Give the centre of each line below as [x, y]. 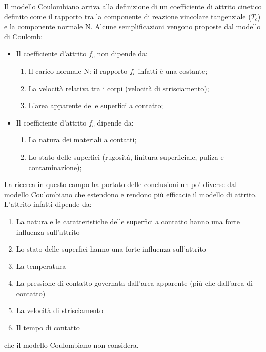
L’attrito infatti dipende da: [48, 204]
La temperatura [41, 266]
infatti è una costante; [173, 70]
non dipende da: [122, 54]
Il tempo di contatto [48, 328]
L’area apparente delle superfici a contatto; [96, 105]
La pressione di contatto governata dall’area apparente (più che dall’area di [134, 283]
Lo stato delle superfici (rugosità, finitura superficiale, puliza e [126, 157]
